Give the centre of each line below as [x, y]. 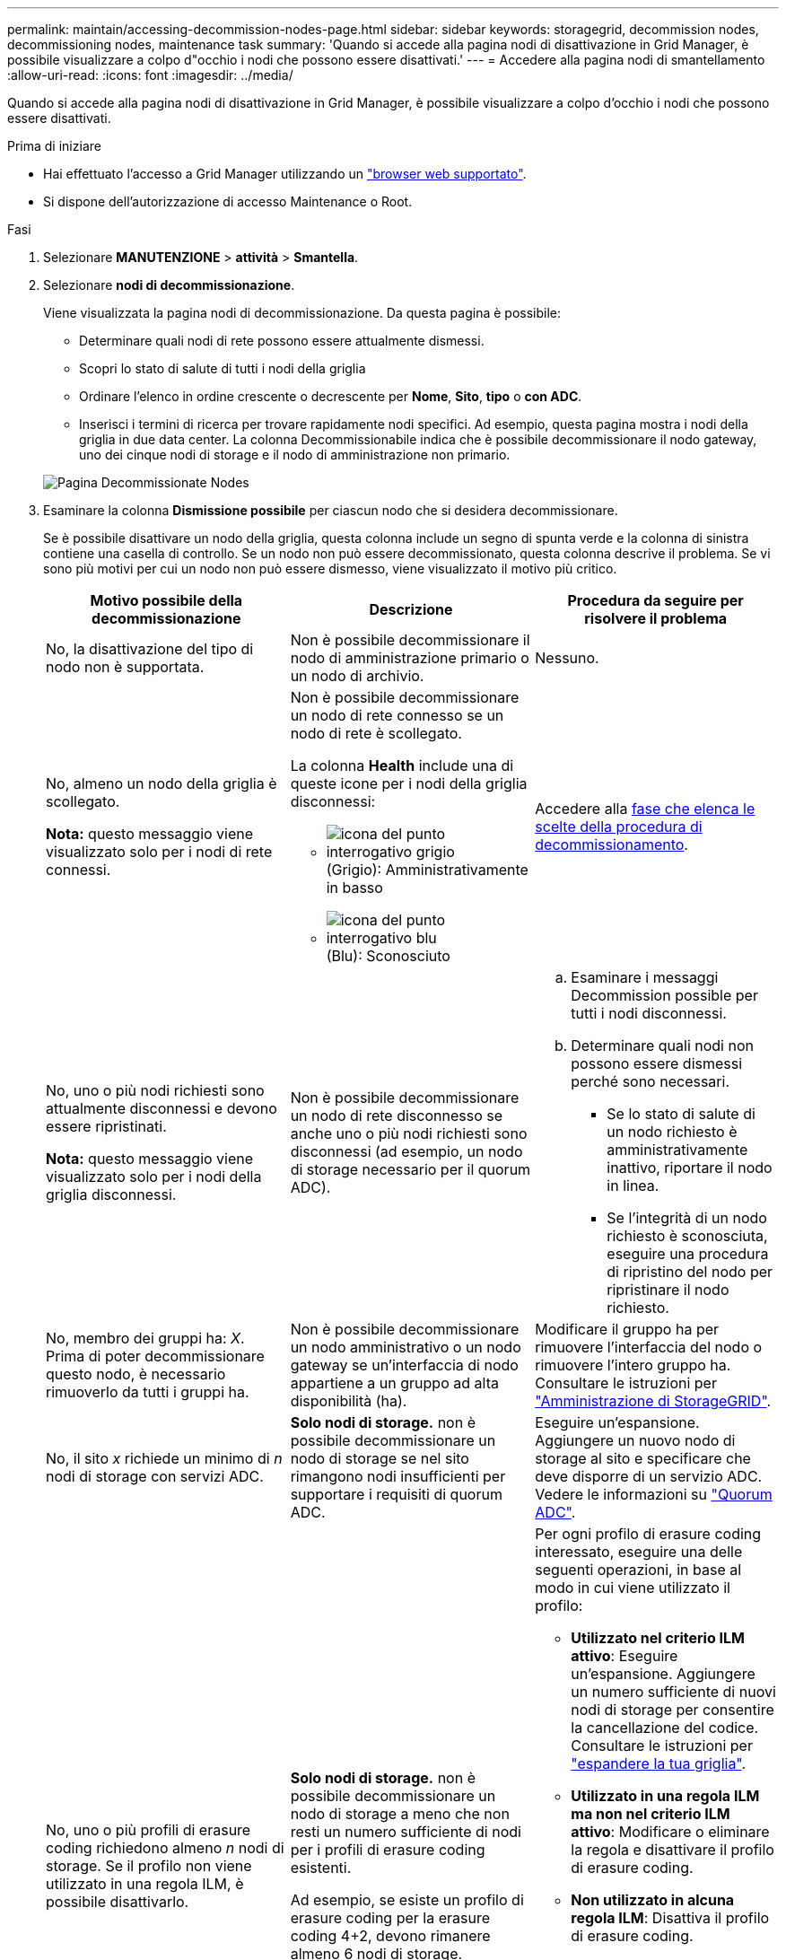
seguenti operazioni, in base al [638, 1570]
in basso [354, 888]
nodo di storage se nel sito [380, 1458]
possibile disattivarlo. [118, 1902]
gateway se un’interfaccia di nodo [404, 1365]
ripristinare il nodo [668, 1290]
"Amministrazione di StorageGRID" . [653, 1401]
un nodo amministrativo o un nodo [406, 1347]
